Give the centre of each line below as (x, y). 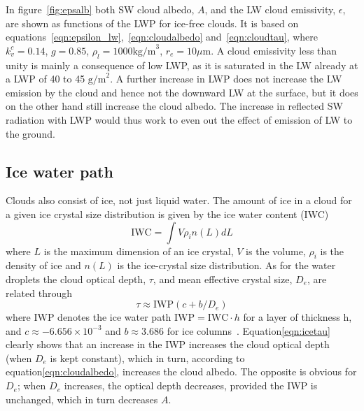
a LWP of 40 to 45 (45, 79)
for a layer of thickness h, (297, 317)
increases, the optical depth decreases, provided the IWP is (191, 385)
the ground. (30, 133)
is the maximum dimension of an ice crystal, (139, 251)
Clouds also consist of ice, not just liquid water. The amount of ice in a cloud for (179, 200)
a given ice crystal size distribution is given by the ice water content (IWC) (167, 214)
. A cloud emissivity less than (274, 50)
